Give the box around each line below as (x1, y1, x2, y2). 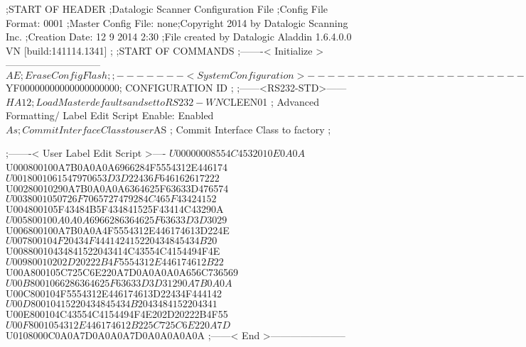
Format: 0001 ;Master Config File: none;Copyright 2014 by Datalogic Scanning (6, 15, 348, 30)
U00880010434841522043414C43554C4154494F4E (6, 243, 220, 258)
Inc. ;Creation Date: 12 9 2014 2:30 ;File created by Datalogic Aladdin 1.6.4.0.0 (6, 29, 352, 44)
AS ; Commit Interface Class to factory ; (154, 121, 331, 136)
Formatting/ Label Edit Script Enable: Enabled (6, 108, 214, 123)
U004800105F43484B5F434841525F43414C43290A (6, 202, 224, 216)
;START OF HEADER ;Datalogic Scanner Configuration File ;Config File (6, 1, 328, 16)
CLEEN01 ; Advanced (222, 94, 319, 109)
